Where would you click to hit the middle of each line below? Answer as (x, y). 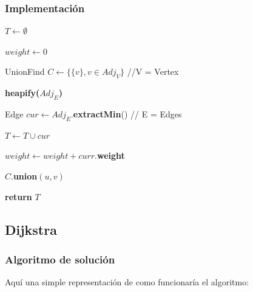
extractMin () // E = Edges (127, 114)
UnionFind (25, 71)
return (19, 196)
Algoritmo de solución (60, 259)
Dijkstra (31, 229)
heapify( (22, 93)
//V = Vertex (153, 71)
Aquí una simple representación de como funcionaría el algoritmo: (127, 282)
